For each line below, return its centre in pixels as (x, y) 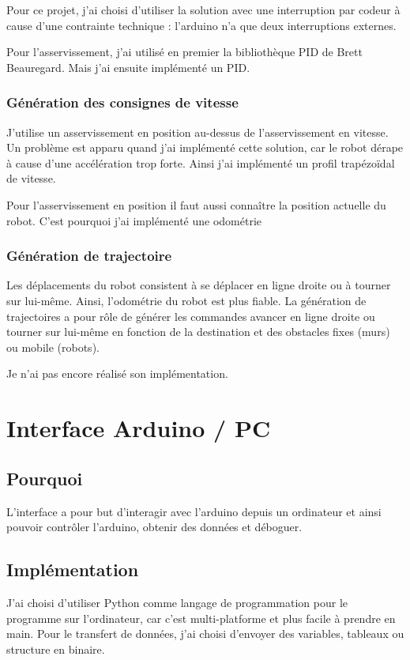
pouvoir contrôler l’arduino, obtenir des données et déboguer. (154, 527)
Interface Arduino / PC (139, 428)
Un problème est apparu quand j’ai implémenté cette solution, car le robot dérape (205, 147)
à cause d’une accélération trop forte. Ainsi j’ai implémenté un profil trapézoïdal (201, 162)
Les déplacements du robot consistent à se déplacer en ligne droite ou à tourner (199, 285)
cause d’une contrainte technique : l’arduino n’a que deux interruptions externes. (201, 25)
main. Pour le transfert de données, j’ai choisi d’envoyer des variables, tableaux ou (205, 634)
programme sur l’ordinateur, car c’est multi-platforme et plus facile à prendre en (201, 618)
